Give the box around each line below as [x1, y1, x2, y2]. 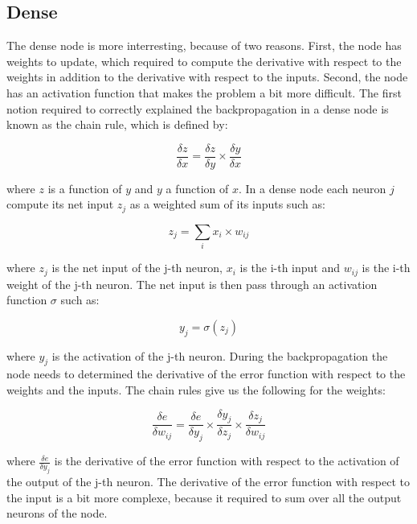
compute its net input [6, 196, 114, 212]
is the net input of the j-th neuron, [51, 259, 223, 276]
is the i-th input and [239, 259, 341, 276]
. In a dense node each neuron [239, 179, 386, 196]
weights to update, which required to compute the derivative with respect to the [6, 52, 402, 69]
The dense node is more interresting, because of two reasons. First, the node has [6, 37, 402, 54]
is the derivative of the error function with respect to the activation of [54, 452, 399, 469]
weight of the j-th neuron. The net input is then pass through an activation [6, 275, 378, 292]
